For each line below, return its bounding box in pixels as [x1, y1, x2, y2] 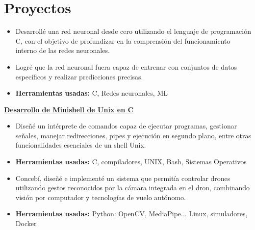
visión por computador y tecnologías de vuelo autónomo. [15, 192, 186, 202]
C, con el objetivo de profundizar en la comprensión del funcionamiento [15, 35, 230, 46]
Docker [15, 218, 37, 229]
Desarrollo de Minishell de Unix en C [4, 104, 134, 114]
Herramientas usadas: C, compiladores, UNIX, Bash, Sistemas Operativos [15, 156, 247, 167]
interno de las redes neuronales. [15, 45, 110, 55]
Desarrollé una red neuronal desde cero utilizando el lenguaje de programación [15, 26, 251, 36]
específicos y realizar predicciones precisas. [15, 71, 143, 81]
